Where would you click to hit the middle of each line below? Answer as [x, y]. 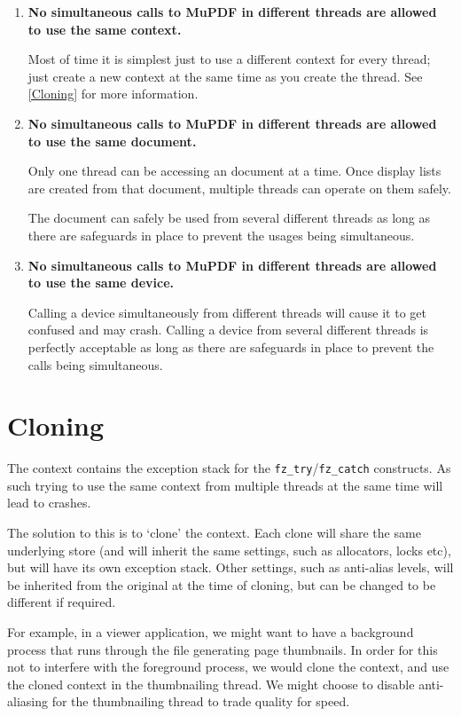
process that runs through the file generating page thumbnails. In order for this [223, 649]
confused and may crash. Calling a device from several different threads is [228, 330]
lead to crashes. [49, 503]
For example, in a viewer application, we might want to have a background [211, 632]
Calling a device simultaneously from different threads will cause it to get [227, 312]
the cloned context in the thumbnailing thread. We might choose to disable [211, 684]
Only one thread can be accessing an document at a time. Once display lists [234, 171]
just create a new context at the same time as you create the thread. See [225, 76]
